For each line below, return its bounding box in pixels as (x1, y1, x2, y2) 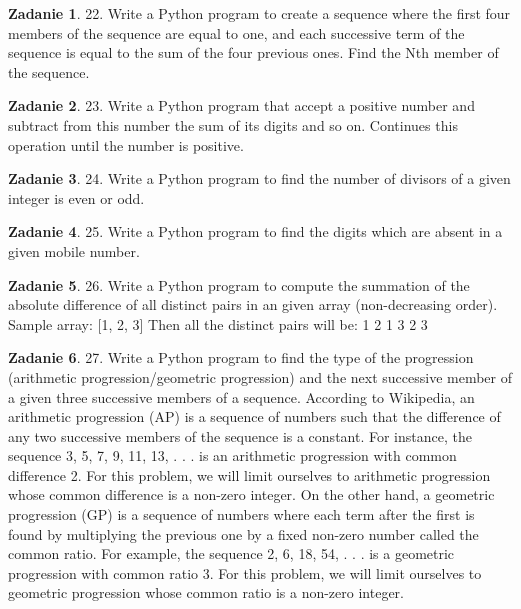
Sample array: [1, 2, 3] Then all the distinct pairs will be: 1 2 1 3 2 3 (8, 313, 428, 334)
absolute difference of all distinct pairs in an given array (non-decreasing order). (8, 294, 498, 315)
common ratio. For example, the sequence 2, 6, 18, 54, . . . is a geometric (8, 543, 455, 564)
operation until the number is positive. (8, 134, 244, 155)
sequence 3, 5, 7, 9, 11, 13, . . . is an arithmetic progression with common (8, 445, 457, 466)
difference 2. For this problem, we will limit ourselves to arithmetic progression (8, 464, 491, 485)
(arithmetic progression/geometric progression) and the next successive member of (8, 366, 512, 387)
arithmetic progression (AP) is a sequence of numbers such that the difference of (8, 406, 501, 427)
